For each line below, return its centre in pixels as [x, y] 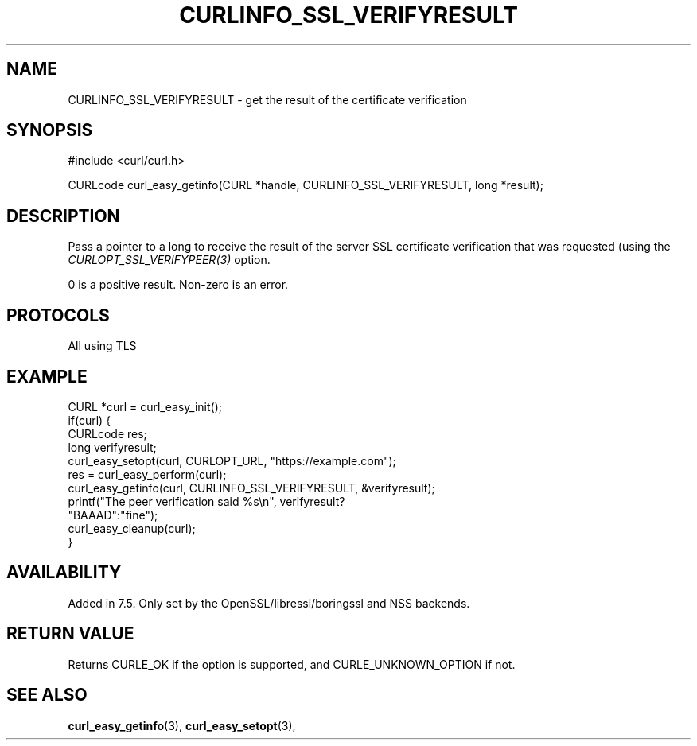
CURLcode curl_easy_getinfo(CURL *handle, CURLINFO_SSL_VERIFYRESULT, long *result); [306, 185]
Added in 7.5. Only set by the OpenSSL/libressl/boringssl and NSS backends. [269, 603]
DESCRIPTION [63, 216]
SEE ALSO [47, 695]
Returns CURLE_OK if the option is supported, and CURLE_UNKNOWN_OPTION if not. [292, 664]
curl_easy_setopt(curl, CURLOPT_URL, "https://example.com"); [232, 460]
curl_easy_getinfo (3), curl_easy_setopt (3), [182, 725]
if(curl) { [90, 420]
